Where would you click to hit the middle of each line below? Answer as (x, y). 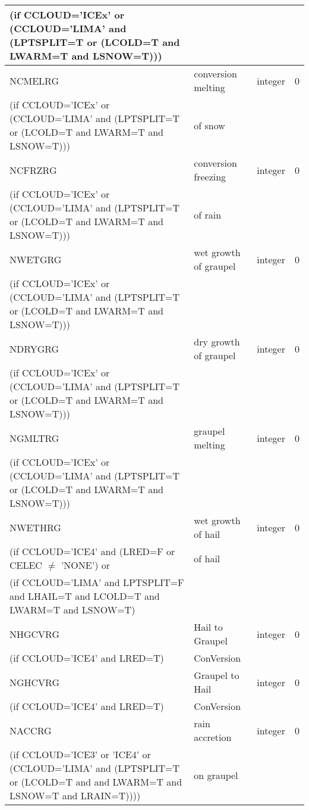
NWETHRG (35, 527)
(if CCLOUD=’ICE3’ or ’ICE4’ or (80, 754)
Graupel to (217, 675)
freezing (210, 177)
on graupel (216, 775)
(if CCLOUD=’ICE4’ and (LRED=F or (92, 551)
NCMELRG (34, 80)
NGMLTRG (34, 438)
